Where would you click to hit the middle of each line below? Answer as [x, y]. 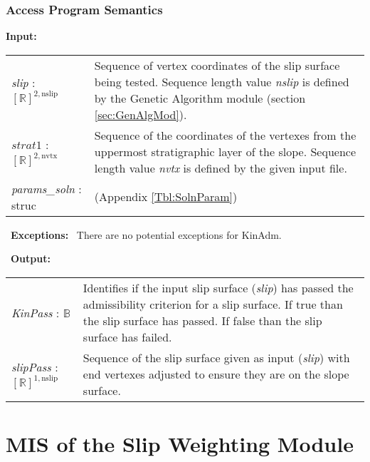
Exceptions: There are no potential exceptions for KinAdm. [146, 234]
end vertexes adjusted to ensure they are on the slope [216, 374]
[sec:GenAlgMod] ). [141, 114]
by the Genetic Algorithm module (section [200, 98]
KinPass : [36, 312]
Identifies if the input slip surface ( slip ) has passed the [218, 288]
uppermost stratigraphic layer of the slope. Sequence [225, 151]
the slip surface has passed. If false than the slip [202, 320]
